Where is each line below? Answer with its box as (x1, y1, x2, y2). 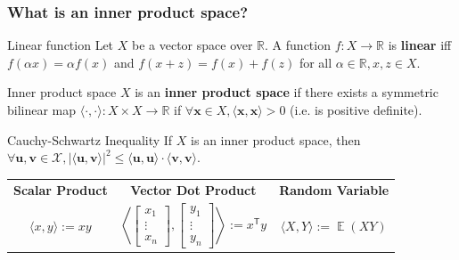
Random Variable (279, 180, 389, 199)
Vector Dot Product (130, 180, 257, 199)
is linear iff (388, 36, 452, 54)
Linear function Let (7, 36, 114, 54)
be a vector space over (131, 36, 253, 54)
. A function (265, 36, 331, 54)
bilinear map (7, 101, 77, 118)
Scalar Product (13, 180, 108, 199)
